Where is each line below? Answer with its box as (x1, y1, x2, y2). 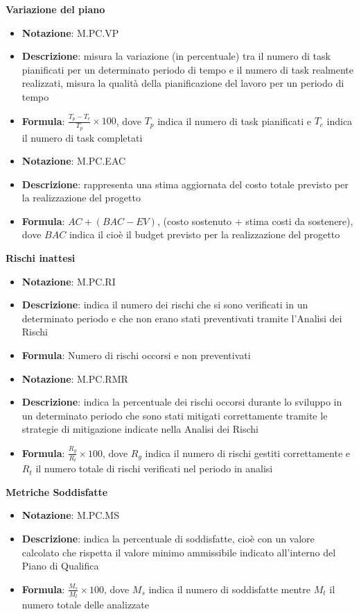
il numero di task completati (21, 130, 143, 144)
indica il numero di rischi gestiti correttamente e (145, 445, 350, 460)
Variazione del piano (6, 2, 105, 16)
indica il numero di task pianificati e (157, 113, 311, 128)
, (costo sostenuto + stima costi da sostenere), (157, 213, 353, 228)
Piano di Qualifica (21, 558, 99, 573)
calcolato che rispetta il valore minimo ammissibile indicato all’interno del (21, 545, 336, 559)
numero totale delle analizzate (21, 597, 149, 612)
